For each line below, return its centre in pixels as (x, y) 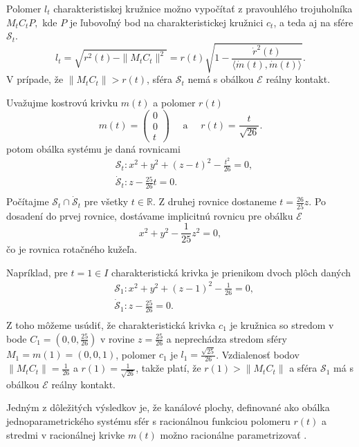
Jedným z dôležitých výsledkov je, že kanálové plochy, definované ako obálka (168, 407)
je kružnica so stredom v (282, 324)
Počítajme (28, 201)
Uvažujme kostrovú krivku (62, 102)
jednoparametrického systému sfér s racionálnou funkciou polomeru (148, 420)
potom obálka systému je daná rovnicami (93, 148)
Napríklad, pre (37, 272)
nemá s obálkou (221, 79)
